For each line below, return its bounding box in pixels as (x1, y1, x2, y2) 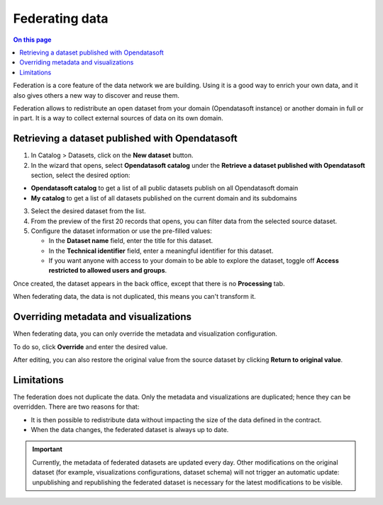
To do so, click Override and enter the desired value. (13, 342, 168, 351)
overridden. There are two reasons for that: (13, 402, 140, 411)
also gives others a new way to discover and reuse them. (13, 91, 180, 99)
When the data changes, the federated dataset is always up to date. (30, 426, 229, 434)
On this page (13, 35, 52, 44)
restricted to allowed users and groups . (48, 266, 167, 275)
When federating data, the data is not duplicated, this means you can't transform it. (13, 293, 257, 301)
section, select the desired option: (30, 171, 131, 179)
